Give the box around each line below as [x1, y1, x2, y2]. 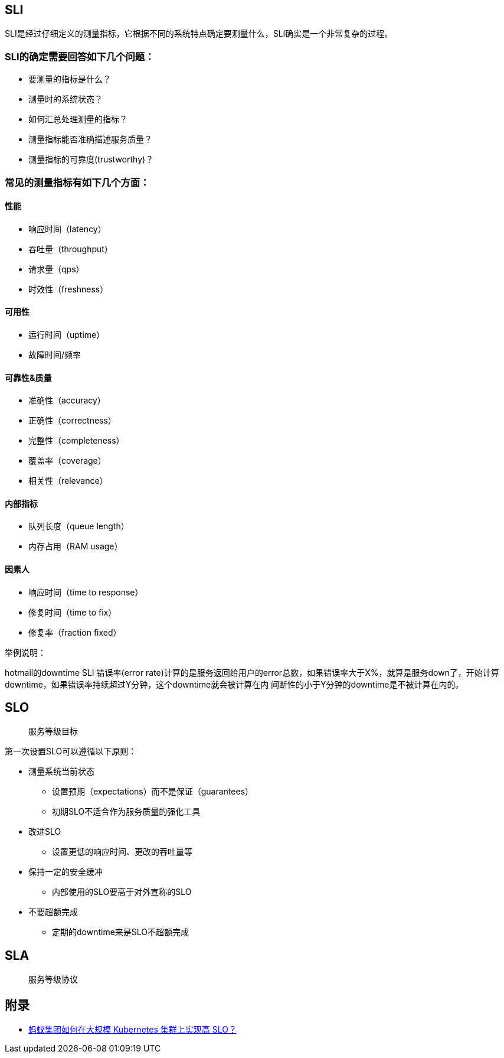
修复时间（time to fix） [28, 607, 117, 617]
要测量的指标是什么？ [28, 74, 111, 84]
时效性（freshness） [28, 284, 109, 294]
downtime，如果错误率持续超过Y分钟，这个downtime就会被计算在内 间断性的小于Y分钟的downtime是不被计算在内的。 [5, 679, 464, 689]
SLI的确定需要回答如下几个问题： [5, 50, 155, 63]
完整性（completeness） [28, 435, 125, 446]
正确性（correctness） [28, 415, 116, 426]
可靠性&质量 [5, 372, 52, 383]
